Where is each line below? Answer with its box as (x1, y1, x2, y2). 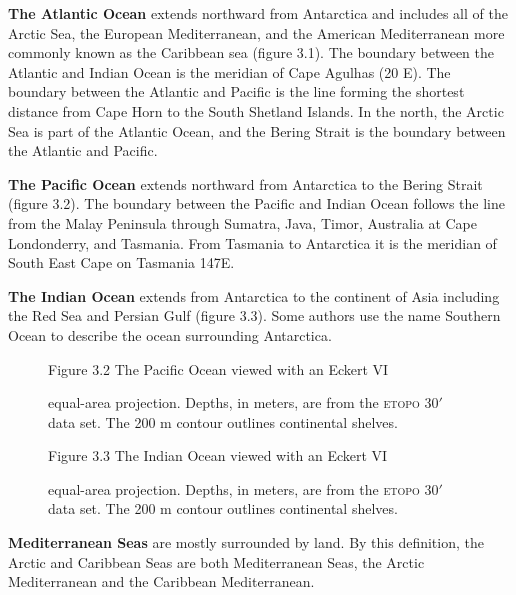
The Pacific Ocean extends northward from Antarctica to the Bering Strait (8, 173, 483, 194)
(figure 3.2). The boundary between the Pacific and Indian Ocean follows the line (8, 193, 505, 214)
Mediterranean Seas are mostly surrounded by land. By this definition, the (8, 532, 484, 553)
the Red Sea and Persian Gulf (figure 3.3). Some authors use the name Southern (8, 305, 501, 326)
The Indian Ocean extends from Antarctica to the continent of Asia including (8, 285, 500, 306)
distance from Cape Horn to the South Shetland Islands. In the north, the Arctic (8, 100, 504, 121)
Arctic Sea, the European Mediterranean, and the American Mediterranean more (8, 22, 505, 43)
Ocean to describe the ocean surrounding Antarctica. (8, 324, 332, 345)
